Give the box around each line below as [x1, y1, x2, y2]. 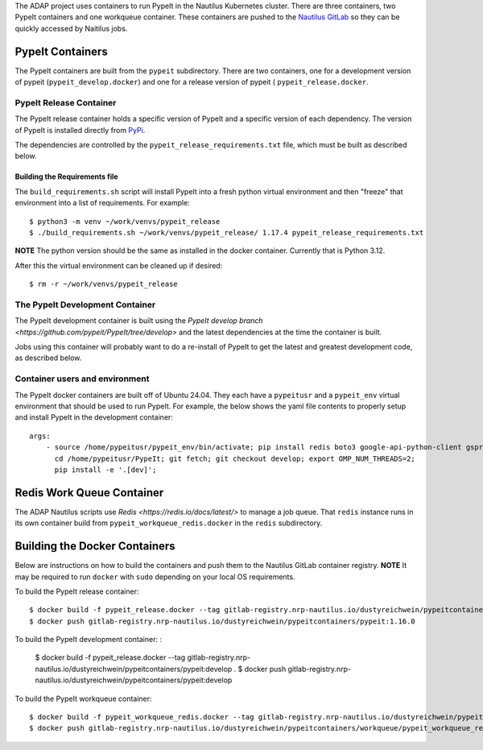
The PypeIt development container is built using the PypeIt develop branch [14, 316, 263, 325]
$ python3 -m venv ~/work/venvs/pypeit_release [29, 217, 221, 226]
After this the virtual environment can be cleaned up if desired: [14, 260, 223, 270]
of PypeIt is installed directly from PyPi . [14, 125, 146, 135]
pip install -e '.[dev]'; [54, 465, 157, 474]
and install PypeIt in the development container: [14, 412, 173, 422]
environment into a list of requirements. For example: [14, 198, 191, 208]
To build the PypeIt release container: [14, 586, 139, 596]
